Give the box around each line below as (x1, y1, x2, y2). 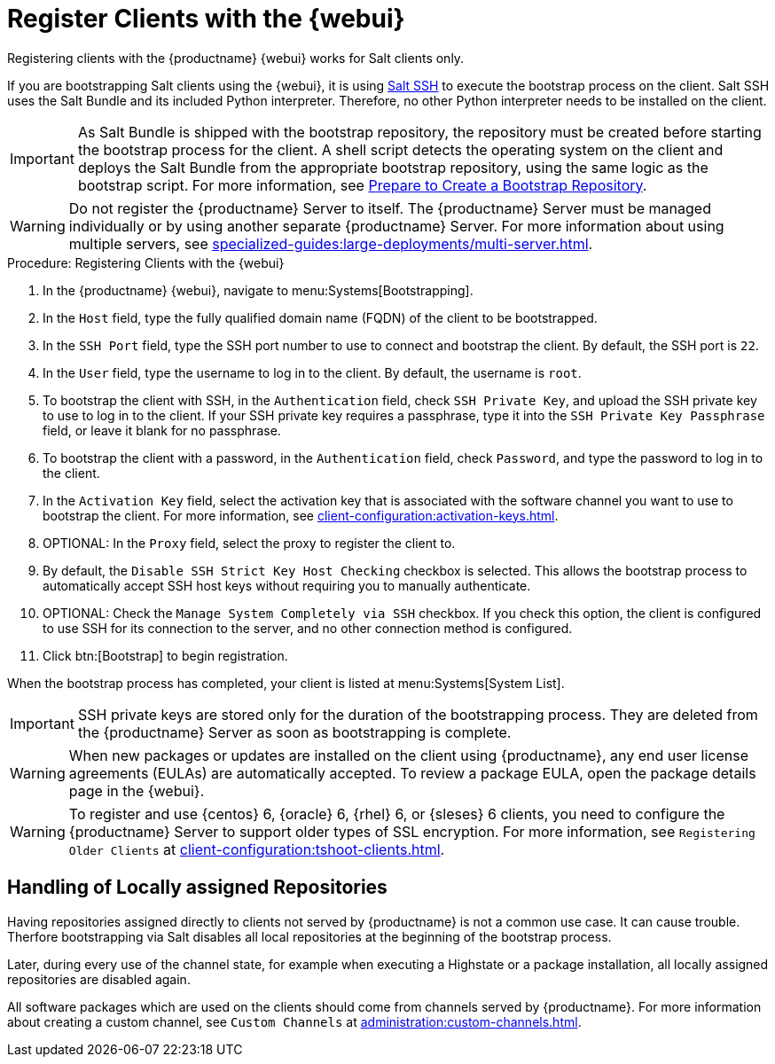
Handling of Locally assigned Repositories (7, 876, 387, 899)
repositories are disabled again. (7, 971, 191, 987)
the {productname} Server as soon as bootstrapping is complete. (77, 723, 512, 741)
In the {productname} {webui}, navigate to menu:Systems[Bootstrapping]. (43, 282, 474, 298)
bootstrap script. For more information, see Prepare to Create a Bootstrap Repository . (77, 176, 647, 194)
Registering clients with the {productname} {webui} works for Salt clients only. (7, 50, 465, 66)
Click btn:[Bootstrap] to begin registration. (43, 647, 288, 663)
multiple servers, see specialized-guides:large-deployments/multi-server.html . (68, 234, 593, 253)
